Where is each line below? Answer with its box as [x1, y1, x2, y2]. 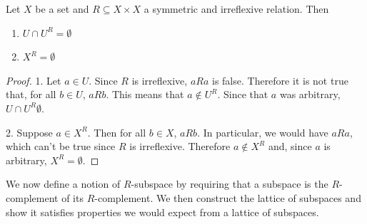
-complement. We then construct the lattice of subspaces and [94, 190, 361, 205]
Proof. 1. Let [6, 73, 61, 87]
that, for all [6, 87, 56, 102]
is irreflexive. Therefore [129, 139, 231, 154]
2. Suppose [6, 124, 53, 139]
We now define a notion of [6, 176, 121, 191]
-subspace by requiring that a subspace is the [131, 176, 328, 191]
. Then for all [87, 124, 146, 139]
